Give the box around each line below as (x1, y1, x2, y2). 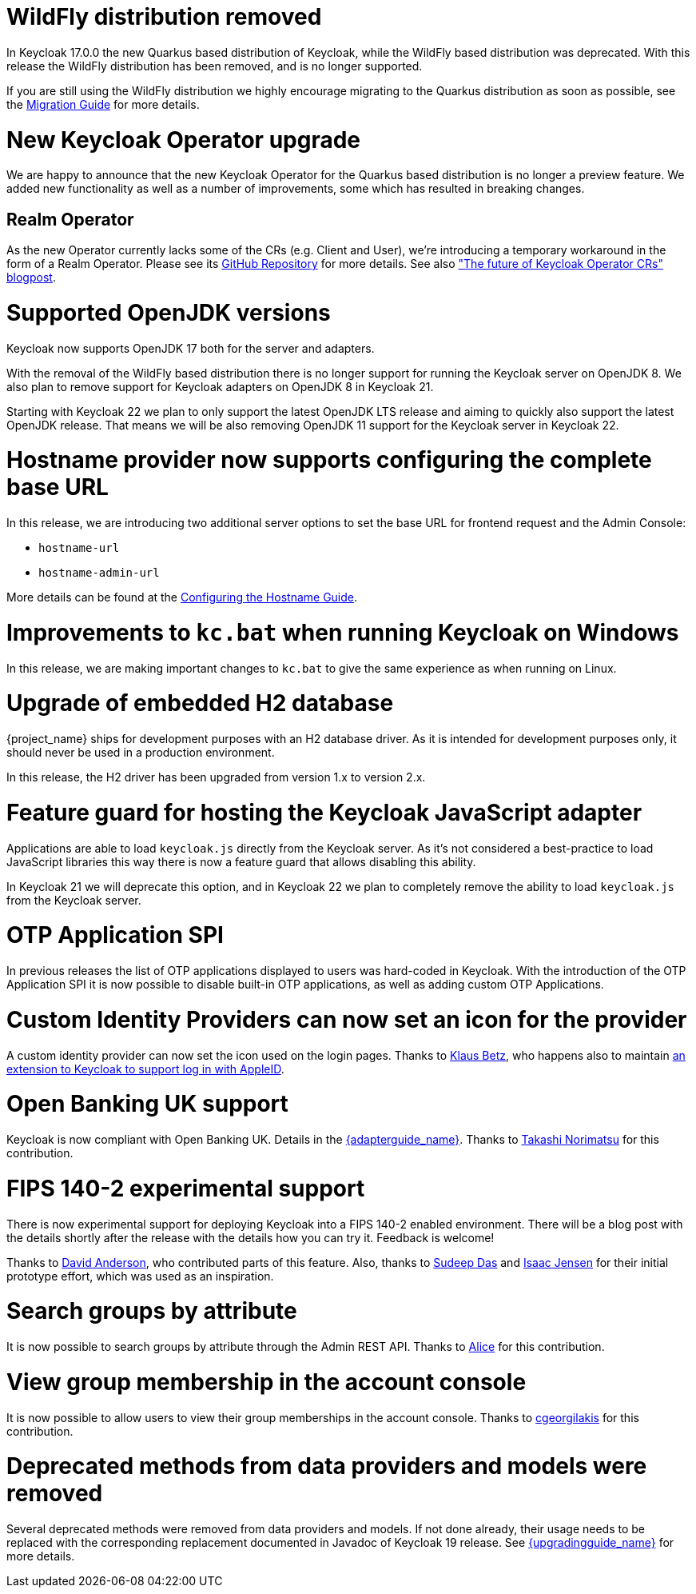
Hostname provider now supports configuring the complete (6, 446, 652, 474)
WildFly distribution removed (6, 3, 322, 30)
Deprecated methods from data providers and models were (6, 1452, 647, 1480)
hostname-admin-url (38, 566, 160, 580)
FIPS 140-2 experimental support (6, 1174, 365, 1202)
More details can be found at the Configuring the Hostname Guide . (6, 590, 358, 605)
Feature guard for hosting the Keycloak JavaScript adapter (6, 798, 642, 826)
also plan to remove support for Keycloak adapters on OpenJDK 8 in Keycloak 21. (6, 379, 434, 394)
